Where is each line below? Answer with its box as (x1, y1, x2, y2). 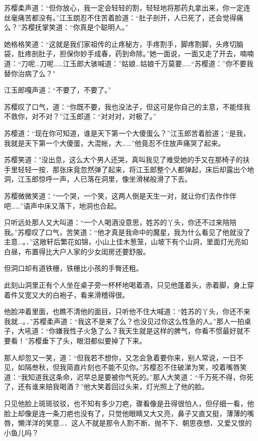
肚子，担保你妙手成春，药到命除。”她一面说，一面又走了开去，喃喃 (38, 48, 254, 59)
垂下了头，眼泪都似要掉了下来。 (42, 335, 146, 346)
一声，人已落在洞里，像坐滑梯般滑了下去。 (52, 174, 192, 184)
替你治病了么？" (4, 68, 56, 78)
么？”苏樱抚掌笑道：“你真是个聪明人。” (4, 22, 129, 32)
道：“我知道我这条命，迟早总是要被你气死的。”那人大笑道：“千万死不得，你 (4, 371, 247, 382)
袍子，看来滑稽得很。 (59, 289, 129, 300)
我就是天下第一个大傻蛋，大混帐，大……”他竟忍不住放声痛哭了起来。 (4, 137, 225, 148)
